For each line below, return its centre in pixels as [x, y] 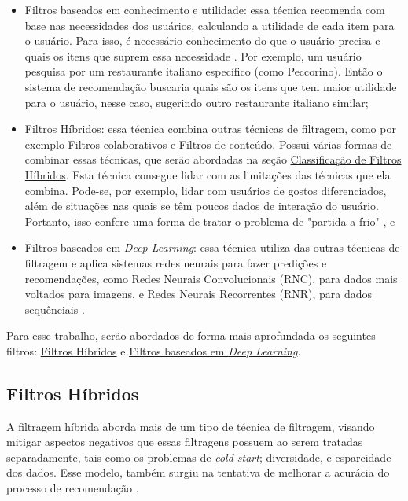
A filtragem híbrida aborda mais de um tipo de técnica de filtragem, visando [191, 426]
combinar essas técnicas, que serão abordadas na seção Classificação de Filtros [213, 159]
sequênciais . [55, 309]
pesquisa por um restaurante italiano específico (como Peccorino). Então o [204, 71]
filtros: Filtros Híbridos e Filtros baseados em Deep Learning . [154, 350]
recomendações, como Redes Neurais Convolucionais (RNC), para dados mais [211, 278]
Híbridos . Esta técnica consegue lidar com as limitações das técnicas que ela [208, 174]
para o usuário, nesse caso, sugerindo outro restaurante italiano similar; [197, 102]
